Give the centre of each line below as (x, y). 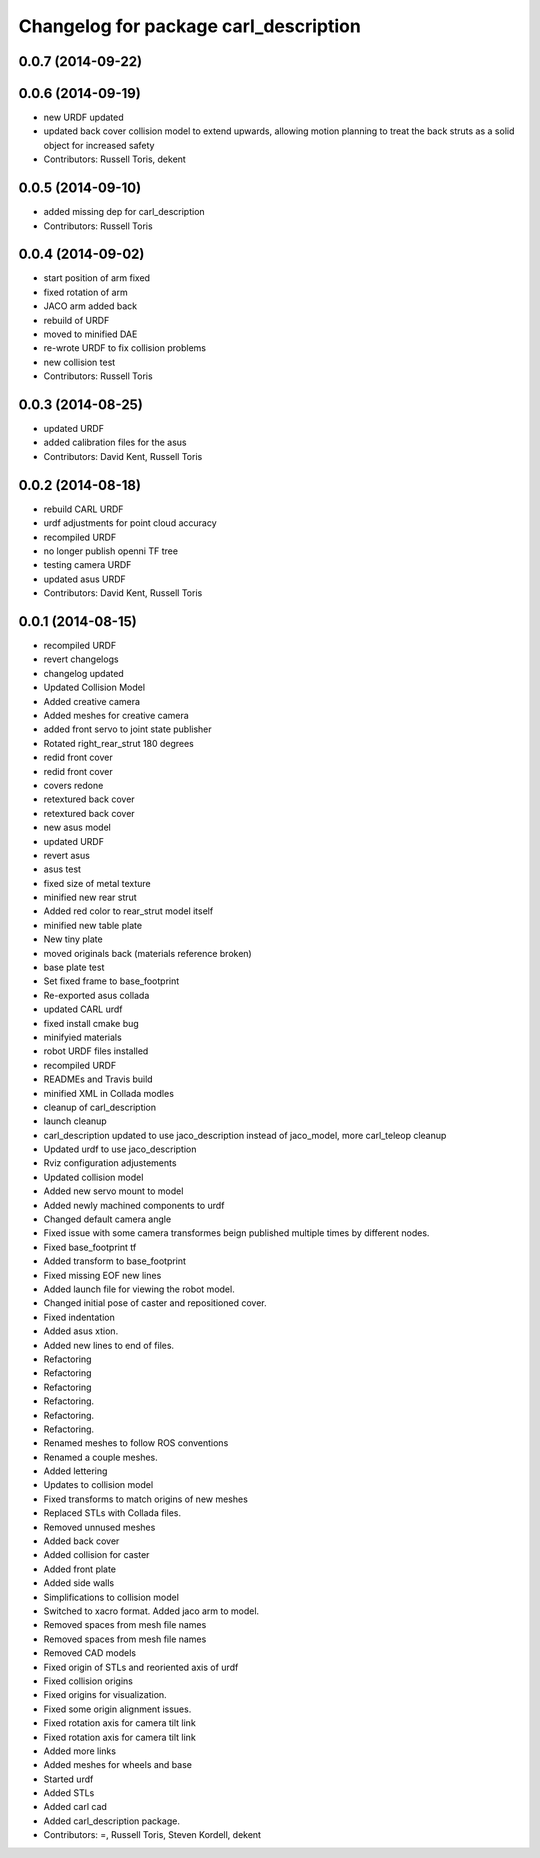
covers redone (73, 785)
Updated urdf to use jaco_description (120, 1149)
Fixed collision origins (88, 1681)
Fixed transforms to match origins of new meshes (146, 1499)
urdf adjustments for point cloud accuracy (130, 523)
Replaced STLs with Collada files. (112, 1513)
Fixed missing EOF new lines (102, 1275)
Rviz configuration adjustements (110, 1163)
